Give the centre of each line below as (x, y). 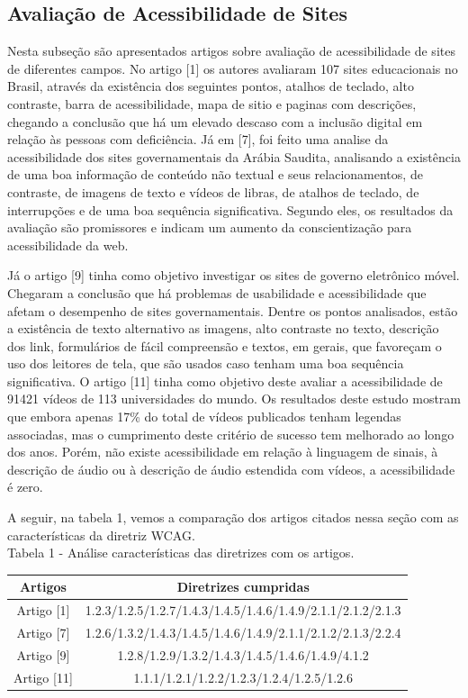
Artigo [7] (43, 633)
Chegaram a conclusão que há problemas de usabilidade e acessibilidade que (217, 292)
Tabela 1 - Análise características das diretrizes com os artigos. (181, 553)
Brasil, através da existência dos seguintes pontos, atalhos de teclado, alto (211, 86)
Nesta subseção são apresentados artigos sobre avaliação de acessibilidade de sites (231, 51)
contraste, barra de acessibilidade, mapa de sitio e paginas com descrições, (212, 103)
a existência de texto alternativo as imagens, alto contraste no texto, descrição (223, 328)
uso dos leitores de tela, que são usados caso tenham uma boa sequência (206, 363)
